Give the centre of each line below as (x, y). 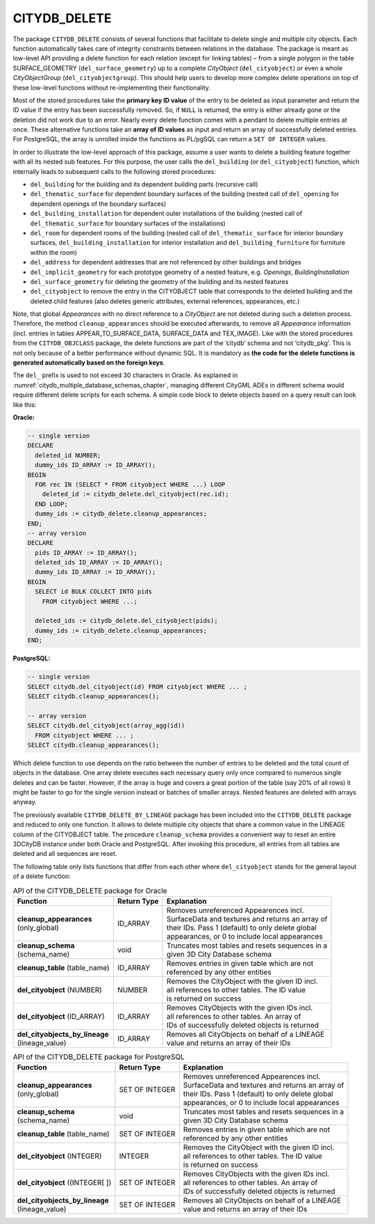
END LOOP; (52, 504)
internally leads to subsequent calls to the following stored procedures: (115, 171)
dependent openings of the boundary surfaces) (98, 204)
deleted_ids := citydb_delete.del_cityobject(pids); (126, 621)
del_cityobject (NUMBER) (59, 989)
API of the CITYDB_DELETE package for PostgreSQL (99, 1057)
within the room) (54, 252)
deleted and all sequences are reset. (65, 854)
